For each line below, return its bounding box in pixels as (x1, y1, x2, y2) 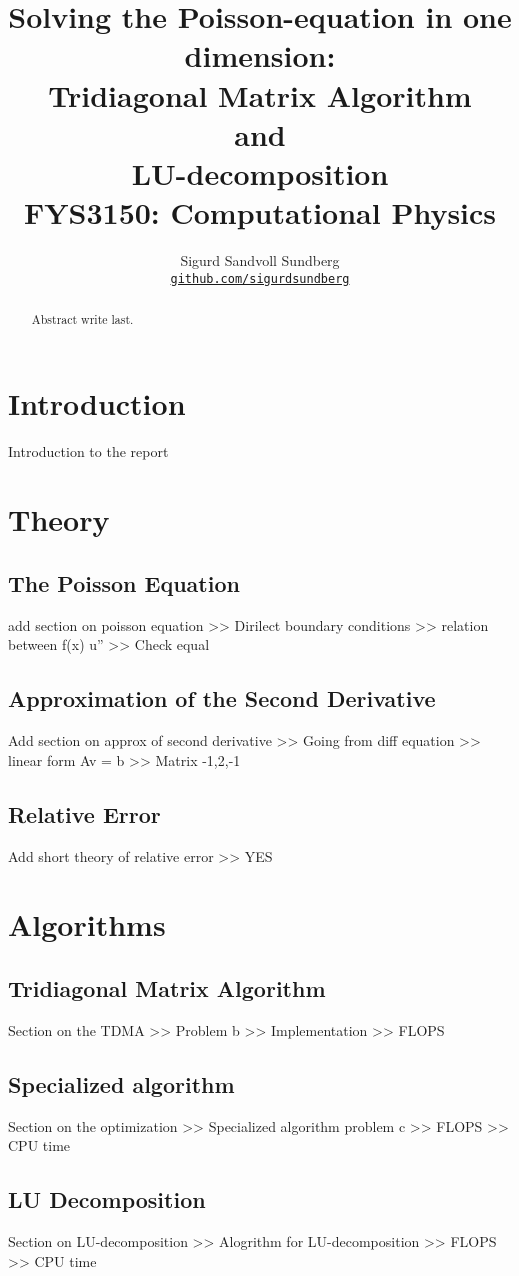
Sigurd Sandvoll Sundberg (180, 250, 340, 271)
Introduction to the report (8, 440, 169, 461)
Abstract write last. (31, 311, 134, 328)
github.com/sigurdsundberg (170, 271, 350, 286)
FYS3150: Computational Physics (23, 192, 497, 233)
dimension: (184, 35, 336, 76)
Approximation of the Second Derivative (8, 683, 436, 714)
